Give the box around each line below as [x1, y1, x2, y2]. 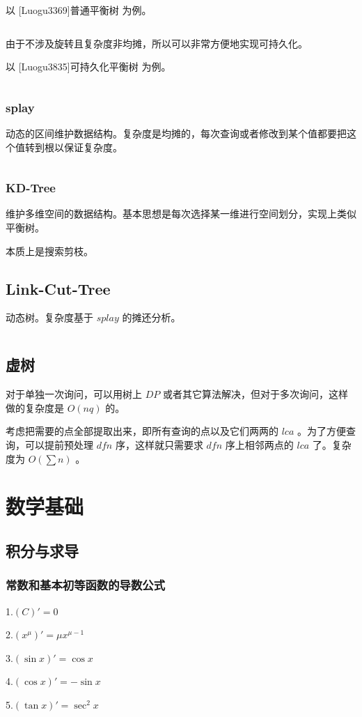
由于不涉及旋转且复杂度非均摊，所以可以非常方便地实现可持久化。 [6, 36, 308, 50]
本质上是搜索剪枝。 [6, 243, 93, 258]
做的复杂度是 [6, 400, 64, 415]
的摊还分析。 [122, 310, 181, 325]
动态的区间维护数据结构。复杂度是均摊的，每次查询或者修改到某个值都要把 [6, 126, 347, 140]
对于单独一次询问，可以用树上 [6, 387, 142, 401]
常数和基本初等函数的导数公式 [6, 576, 166, 594]
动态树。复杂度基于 [6, 310, 93, 325]
